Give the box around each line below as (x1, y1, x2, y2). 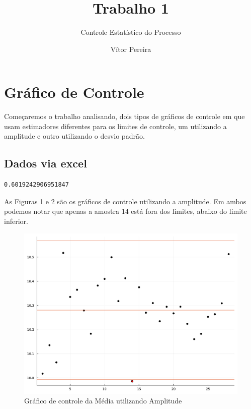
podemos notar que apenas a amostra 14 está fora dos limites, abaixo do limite (4, 206, 247, 216)
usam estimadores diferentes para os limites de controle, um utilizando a (4, 121, 227, 131)
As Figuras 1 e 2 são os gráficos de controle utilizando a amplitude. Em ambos (4, 196, 246, 206)
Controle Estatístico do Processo (80, 27, 181, 37)
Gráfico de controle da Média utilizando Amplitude (24, 395, 182, 406)
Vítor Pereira (110, 43, 151, 54)
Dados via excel (4, 155, 87, 171)
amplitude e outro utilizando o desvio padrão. (4, 131, 145, 141)
